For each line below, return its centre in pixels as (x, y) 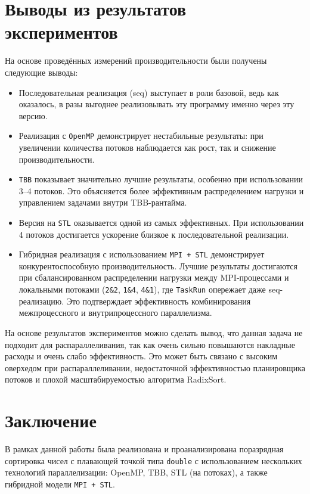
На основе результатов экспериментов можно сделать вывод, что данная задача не (154, 332)
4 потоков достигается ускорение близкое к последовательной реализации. (154, 234)
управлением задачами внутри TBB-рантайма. (103, 202)
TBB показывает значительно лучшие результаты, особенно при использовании (161, 179)
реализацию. (41, 301)
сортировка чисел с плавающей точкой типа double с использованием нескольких (154, 460)
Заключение (51, 420)
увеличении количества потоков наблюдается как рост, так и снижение (147, 147)
